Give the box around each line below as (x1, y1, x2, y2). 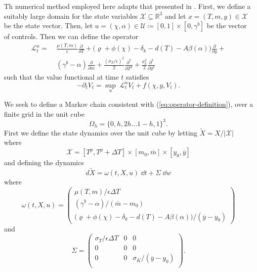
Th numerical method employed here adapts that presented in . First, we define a (4, 1, 251, 11)
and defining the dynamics (4, 157, 84, 168)
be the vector (207, 20, 247, 31)
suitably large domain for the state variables (4, 10, 138, 21)
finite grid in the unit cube (4, 108, 85, 119)
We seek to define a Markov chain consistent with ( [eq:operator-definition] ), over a (4, 98, 254, 109)
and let (165, 10, 186, 21)
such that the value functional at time (4, 71, 119, 82)
